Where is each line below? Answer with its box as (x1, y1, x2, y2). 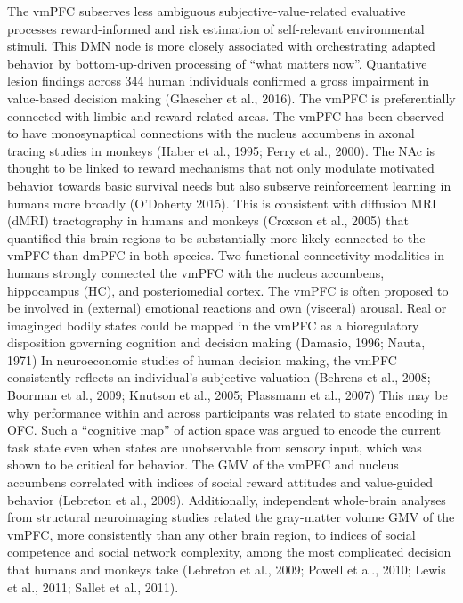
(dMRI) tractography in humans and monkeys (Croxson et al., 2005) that (7, 211, 409, 230)
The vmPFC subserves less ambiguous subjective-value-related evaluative (7, 2, 406, 20)
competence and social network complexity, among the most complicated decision (7, 542, 451, 561)
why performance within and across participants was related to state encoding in (7, 403, 448, 421)
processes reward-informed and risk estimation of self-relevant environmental (7, 19, 425, 37)
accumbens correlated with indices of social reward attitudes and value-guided (7, 473, 434, 492)
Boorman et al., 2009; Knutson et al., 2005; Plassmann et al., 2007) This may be (7, 386, 448, 404)
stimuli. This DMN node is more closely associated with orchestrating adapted (7, 37, 435, 55)
